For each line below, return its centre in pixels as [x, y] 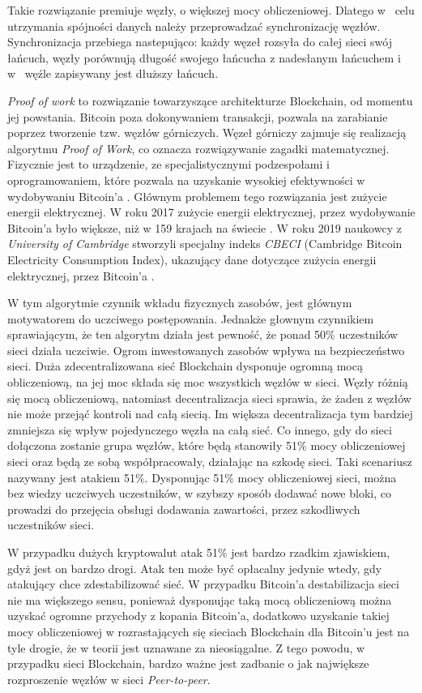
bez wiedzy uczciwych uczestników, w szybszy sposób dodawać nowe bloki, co [199, 493]
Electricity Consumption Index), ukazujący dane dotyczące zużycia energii [192, 259]
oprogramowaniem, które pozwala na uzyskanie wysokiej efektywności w [186, 180]
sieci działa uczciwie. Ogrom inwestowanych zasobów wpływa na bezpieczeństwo [206, 350]
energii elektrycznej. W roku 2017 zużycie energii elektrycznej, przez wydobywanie [211, 212]
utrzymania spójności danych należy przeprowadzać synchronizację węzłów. [194, 26]
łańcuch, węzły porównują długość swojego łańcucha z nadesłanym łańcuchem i [204, 57]
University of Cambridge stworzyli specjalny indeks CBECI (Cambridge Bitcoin [205, 244]
